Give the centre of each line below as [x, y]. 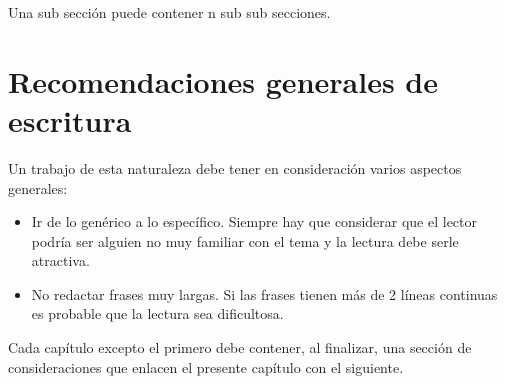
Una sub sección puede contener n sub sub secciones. [169, 12]
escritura [70, 119]
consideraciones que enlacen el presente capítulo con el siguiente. [206, 366]
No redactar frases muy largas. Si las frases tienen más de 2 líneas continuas [264, 293]
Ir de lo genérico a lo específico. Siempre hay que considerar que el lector [254, 221]
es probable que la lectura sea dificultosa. [157, 313]
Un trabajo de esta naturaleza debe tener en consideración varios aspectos [235, 167]
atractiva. [60, 260]
